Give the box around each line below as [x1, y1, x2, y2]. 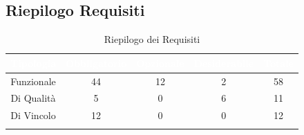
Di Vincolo [10, 108, 56, 123]
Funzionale [10, 73, 56, 88]
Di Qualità [10, 91, 56, 105]
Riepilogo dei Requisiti [104, 32, 200, 46]
